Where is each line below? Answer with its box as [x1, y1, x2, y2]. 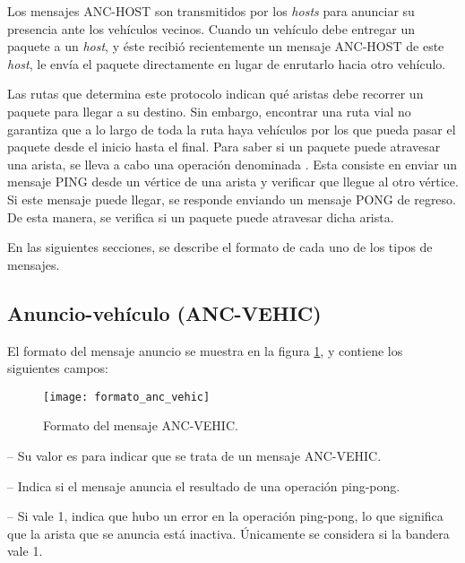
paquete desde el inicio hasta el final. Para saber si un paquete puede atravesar [7, 137, 441, 156]
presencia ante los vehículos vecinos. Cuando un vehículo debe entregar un [7, 19, 416, 38]
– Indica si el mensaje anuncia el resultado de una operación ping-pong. [7, 476, 400, 495]
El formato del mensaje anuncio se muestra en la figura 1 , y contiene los [7, 341, 403, 359]
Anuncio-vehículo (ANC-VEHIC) [7, 299, 322, 326]
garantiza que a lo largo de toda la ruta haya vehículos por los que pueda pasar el [7, 119, 456, 138]
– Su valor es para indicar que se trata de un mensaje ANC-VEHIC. [7, 446, 382, 464]
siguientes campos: [7, 359, 108, 377]
